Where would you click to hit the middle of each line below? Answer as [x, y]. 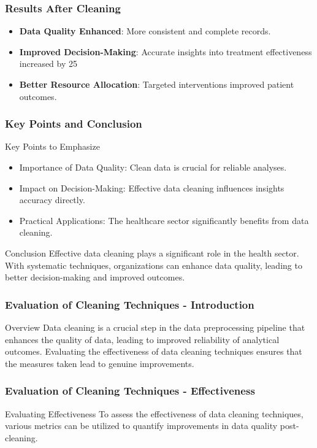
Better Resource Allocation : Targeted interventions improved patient [157, 84]
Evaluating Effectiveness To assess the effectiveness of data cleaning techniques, [154, 413]
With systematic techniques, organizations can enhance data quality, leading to [154, 265]
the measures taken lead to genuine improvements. [100, 363]
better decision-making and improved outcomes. [95, 277]
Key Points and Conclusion [74, 124]
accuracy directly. [52, 200]
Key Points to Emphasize [52, 146]
